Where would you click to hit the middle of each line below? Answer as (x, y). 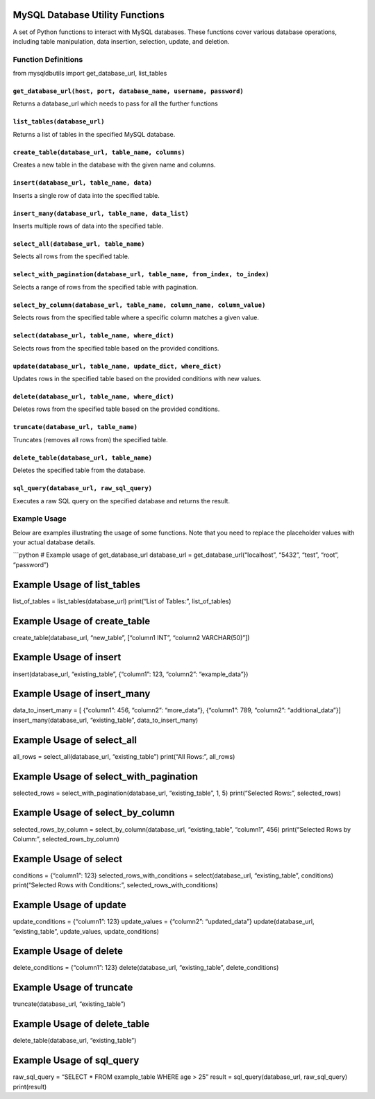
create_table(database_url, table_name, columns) (99, 152)
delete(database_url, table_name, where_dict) (93, 396)
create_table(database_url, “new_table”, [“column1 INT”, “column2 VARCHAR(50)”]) (131, 637)
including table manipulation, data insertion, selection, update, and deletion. (121, 41)
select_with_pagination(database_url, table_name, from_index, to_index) (141, 275)
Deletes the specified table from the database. (79, 470)
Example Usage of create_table (82, 621)
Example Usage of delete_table (81, 1024)
